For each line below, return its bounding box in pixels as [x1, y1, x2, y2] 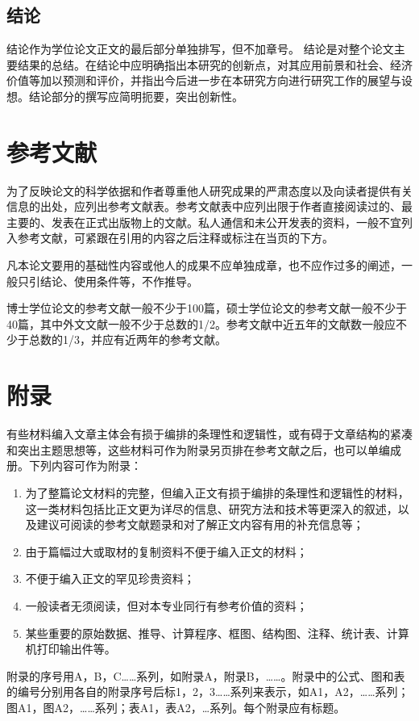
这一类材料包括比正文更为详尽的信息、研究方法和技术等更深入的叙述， [25, 500, 398, 517]
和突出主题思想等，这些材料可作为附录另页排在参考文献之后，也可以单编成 [6, 441, 401, 458]
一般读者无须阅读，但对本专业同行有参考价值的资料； [25, 597, 308, 614]
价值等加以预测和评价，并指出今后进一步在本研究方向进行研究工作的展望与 [6, 72, 401, 89]
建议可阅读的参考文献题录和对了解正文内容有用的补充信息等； [36, 516, 364, 533]
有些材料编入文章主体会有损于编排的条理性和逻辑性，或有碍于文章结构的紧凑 [6, 425, 413, 442]
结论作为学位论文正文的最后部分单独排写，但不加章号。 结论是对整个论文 [6, 40, 394, 57]
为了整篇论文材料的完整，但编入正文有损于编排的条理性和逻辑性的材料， [25, 484, 409, 501]
